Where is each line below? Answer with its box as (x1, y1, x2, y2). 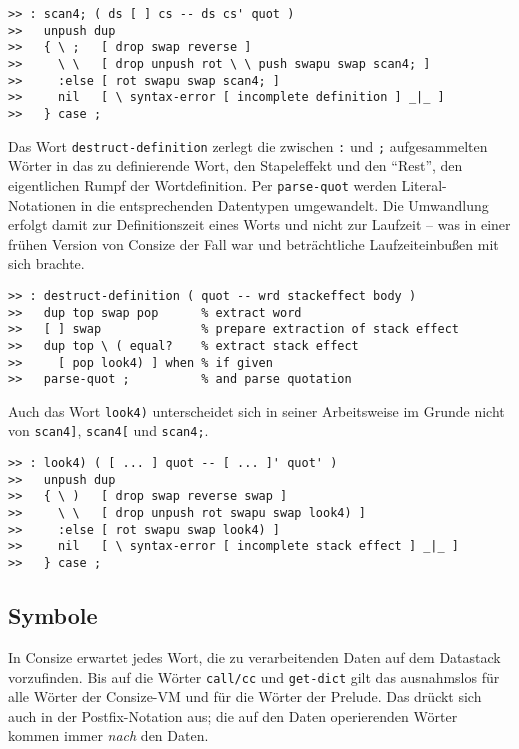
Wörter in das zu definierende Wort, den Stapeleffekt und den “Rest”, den (8, 155, 463, 176)
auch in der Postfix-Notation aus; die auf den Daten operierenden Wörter (8, 705, 458, 726)
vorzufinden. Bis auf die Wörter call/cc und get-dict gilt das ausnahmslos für (8, 666, 500, 687)
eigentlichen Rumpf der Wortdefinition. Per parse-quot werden (8, 174, 397, 195)
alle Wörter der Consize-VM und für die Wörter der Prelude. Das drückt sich (8, 686, 482, 707)
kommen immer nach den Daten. (8, 725, 209, 746)
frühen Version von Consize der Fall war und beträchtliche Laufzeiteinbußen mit (8, 233, 499, 254)
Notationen (8, 194, 77, 215)
